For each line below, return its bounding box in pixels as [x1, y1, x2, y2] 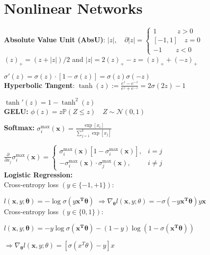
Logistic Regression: [4, 170, 73, 180]
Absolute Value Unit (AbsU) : [4, 34, 105, 45]
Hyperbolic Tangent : [4, 80, 75, 90]
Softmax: [4, 122, 35, 133]
